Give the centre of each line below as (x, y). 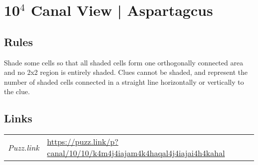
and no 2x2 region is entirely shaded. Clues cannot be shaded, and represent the (126, 72)
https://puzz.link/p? (83, 142)
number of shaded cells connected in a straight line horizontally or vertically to (124, 82)
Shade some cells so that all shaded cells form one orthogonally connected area (124, 62)
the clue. (17, 91)
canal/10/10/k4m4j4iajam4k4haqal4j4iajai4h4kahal (136, 153)
